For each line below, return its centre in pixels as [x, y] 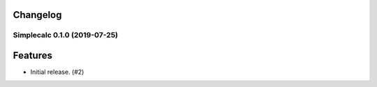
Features [32, 56]
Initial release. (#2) [57, 72]
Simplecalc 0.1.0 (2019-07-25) [66, 35]
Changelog [37, 15]
